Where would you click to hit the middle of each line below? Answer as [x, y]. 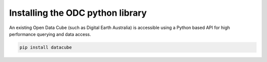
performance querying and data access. [50, 34]
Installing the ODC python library [78, 13]
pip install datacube [46, 47]
